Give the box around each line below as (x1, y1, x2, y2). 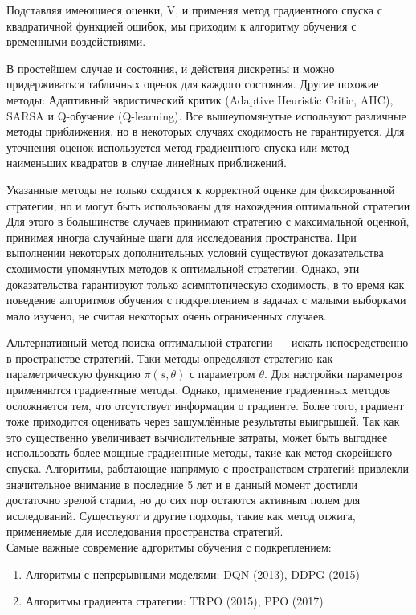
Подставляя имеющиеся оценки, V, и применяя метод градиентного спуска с (6, 2, 382, 18)
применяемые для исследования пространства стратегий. (6, 523, 283, 540)
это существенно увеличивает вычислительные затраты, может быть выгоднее (6, 428, 388, 445)
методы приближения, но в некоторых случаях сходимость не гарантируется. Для (6, 123, 405, 140)
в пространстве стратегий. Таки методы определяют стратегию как (6, 349, 333, 366)
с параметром (189, 365, 255, 382)
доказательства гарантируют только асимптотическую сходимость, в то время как (6, 275, 405, 292)
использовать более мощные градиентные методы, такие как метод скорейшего (6, 444, 393, 461)
